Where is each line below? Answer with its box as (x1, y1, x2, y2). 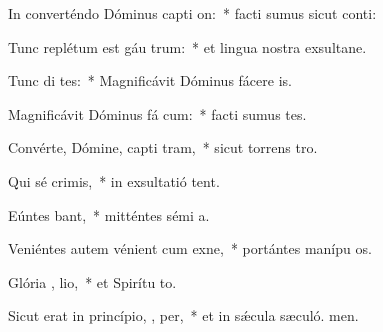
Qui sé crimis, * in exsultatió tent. (8, 170, 220, 191)
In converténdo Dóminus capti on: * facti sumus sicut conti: (8, 3, 377, 23)
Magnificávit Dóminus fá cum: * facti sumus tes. (8, 103, 307, 124)
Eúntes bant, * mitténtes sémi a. (8, 204, 210, 225)
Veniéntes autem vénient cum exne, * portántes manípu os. (8, 238, 372, 259)
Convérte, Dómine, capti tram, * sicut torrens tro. (8, 137, 318, 158)
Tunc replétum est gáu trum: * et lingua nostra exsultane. (8, 36, 367, 57)
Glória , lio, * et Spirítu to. (8, 271, 177, 292)
